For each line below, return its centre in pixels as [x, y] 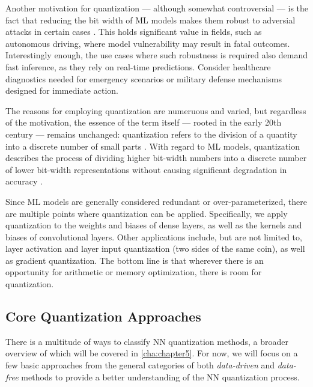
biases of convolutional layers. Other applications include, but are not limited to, [154, 236]
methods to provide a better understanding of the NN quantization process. [160, 376]
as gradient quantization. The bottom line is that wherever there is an [135, 260]
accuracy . [24, 181]
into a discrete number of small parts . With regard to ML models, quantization [153, 146]
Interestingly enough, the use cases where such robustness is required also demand [156, 55]
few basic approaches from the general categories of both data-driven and [140, 365]
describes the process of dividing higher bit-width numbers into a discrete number [156, 158]
